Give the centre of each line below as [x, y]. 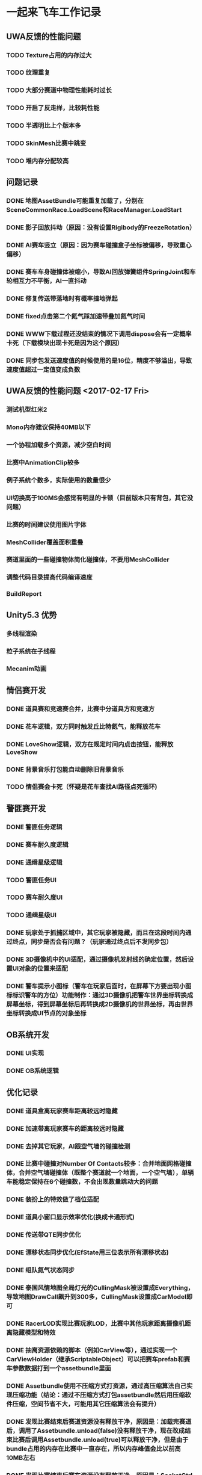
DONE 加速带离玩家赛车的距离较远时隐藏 [65, 1128]
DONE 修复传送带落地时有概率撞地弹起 [62, 298]
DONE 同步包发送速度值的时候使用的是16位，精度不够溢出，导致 [99, 360]
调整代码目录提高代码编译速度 [50, 577]
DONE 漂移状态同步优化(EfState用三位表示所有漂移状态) [88, 1252]
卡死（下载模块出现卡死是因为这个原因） [65, 342]
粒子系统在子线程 [31, 651]
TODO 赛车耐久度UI [35, 897]
